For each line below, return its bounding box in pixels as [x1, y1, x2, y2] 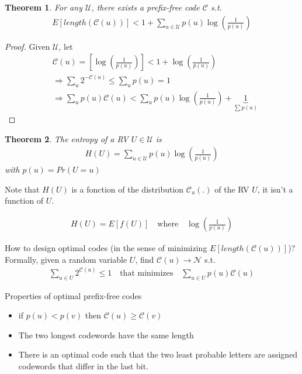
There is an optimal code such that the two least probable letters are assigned [18, 348, 298, 361]
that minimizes [120, 269, 173, 277]
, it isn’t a [257, 183, 293, 195]
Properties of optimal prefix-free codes [5, 289, 142, 301]
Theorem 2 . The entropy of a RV [5, 132, 129, 145]
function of [5, 194, 44, 207]
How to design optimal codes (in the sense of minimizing [5, 242, 207, 254]
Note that [5, 183, 40, 195]
